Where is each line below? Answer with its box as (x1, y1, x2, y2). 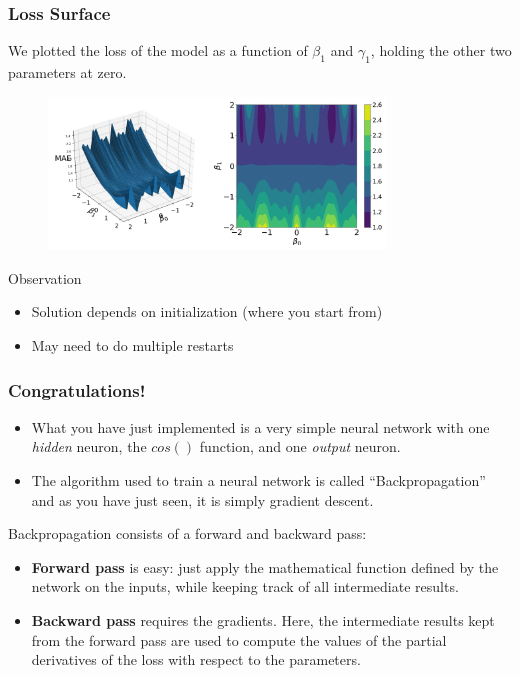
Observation (8, 267, 82, 288)
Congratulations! (8, 377, 146, 402)
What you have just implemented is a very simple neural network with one (31, 416, 490, 437)
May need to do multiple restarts (31, 335, 234, 356)
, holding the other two (370, 40, 512, 61)
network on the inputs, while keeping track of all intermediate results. (31, 576, 459, 597)
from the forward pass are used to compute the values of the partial (31, 629, 447, 650)
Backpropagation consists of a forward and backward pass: (8, 523, 367, 544)
